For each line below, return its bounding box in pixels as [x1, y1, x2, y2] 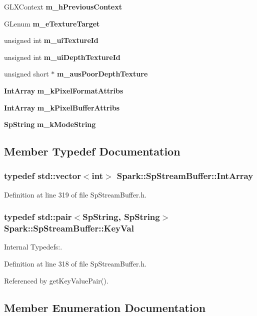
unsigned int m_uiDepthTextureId [4, 51, 120, 62]
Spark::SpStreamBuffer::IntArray [116, 169, 253, 182]
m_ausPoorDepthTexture [57, 68, 148, 79]
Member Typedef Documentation [4, 143, 180, 159]
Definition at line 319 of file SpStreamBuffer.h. [4, 189, 147, 199]
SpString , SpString [82, 210, 160, 223]
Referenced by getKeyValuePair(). [4, 275, 108, 285]
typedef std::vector [4, 169, 81, 182]
